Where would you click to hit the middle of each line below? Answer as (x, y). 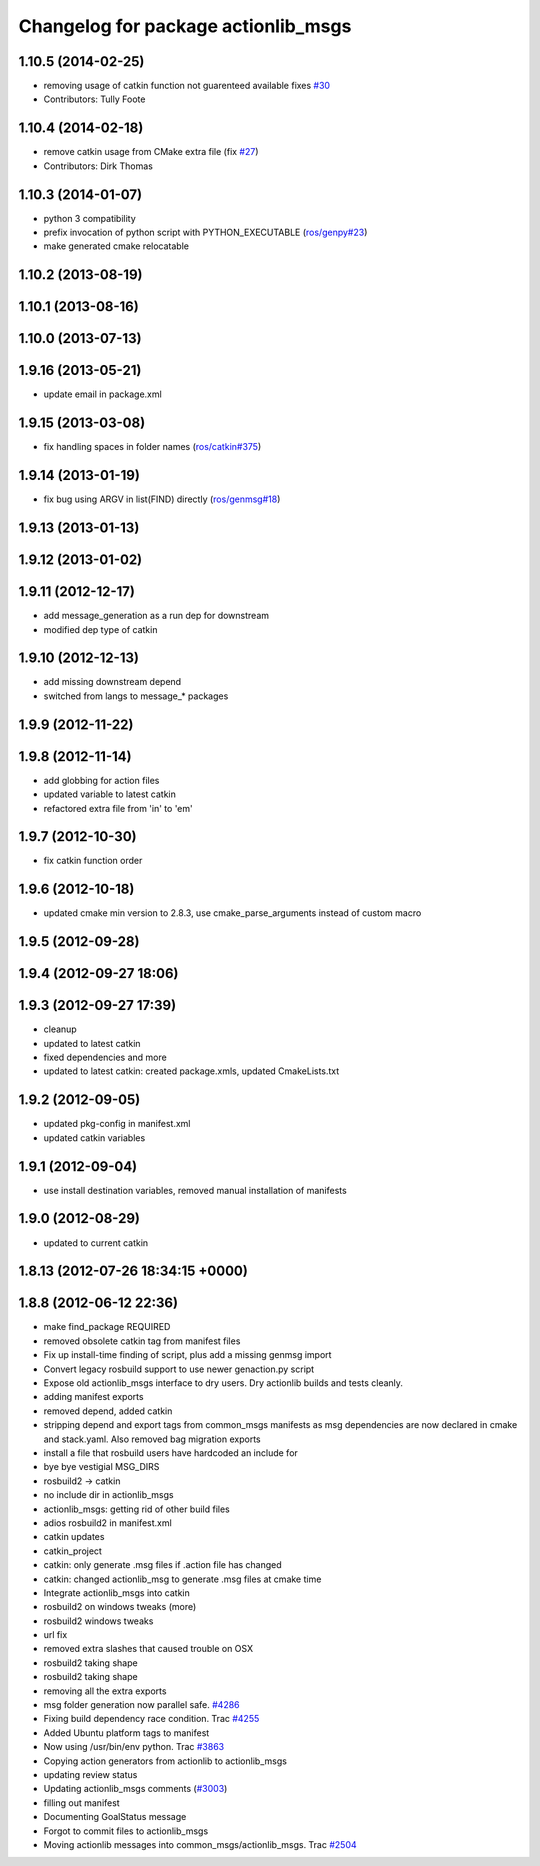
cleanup (60, 1029)
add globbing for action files (101, 780)
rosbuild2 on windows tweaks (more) (120, 1607)
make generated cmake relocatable (116, 246)
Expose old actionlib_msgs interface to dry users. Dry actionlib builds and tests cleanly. (223, 1383)
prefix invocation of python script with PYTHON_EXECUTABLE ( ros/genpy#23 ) (205, 232)
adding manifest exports (93, 1397)
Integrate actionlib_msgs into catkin (116, 1592)
